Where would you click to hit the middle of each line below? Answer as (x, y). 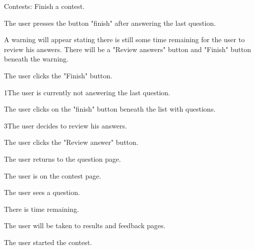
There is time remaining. (42, 209)
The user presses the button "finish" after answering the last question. (110, 23)
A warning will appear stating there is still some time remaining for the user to (125, 39)
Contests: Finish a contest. (44, 6)
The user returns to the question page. (63, 158)
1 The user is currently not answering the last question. (87, 92)
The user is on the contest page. (53, 175)
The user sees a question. (42, 192)
